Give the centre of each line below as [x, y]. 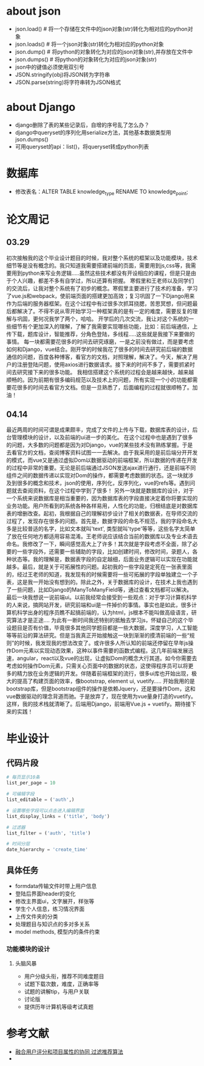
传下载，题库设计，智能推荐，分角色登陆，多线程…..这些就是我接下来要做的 [101, 334]
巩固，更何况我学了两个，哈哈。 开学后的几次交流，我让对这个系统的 [103, 319]
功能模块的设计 [28, 949]
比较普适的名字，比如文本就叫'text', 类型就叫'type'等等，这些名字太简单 [106, 529]
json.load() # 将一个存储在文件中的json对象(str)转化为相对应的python [101, 29]
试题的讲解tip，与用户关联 [57, 992]
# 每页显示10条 [23, 777]
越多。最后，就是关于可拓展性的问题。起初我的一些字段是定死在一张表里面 [99, 567]
